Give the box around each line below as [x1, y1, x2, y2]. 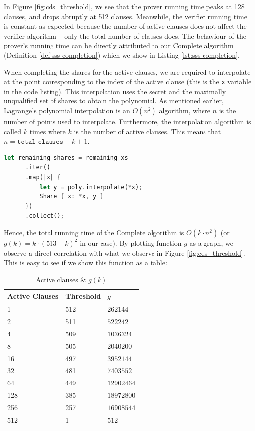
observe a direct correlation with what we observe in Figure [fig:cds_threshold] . [4, 247, 245, 258]
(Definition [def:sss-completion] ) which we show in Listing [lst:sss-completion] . [4, 49, 240, 60]
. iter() [25, 164, 51, 171]
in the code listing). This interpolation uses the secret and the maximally [4, 86, 226, 96]
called [4, 126, 21, 136]
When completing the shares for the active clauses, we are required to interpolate [4, 66, 251, 77]
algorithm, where [159, 105, 210, 115]
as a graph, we [189, 238, 233, 248]
